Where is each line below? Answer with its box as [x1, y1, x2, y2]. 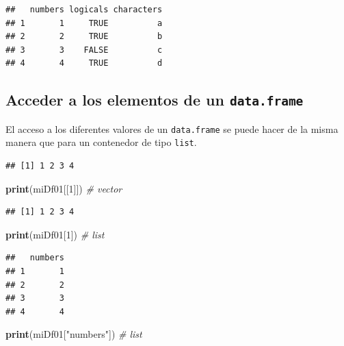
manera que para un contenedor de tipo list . [5, 135, 197, 149]
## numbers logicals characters [5, 5, 163, 14]
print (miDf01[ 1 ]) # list [5, 227, 105, 241]
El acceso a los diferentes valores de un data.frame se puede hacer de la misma [5, 121, 339, 136]
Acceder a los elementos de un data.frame [5, 89, 304, 110]
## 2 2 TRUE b [5, 32, 163, 42]
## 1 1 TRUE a [5, 18, 163, 28]
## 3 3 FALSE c [5, 45, 163, 55]
